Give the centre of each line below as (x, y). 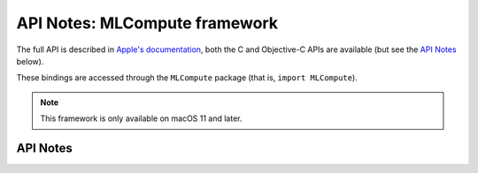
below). (30, 61)
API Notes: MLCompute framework (147, 23)
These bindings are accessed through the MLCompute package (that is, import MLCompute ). (187, 78)
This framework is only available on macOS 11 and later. (141, 118)
